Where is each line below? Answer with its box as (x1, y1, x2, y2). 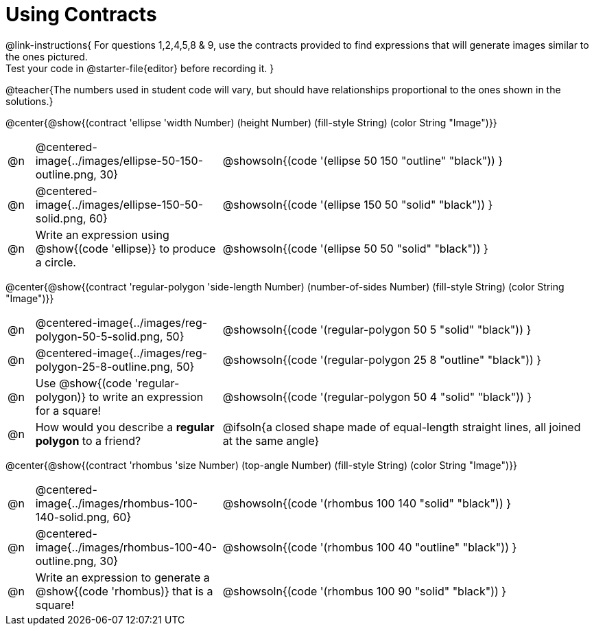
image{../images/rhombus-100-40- (35, 540, 217, 554)
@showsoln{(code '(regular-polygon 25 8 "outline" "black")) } (222, 352, 542, 367)
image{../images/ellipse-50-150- (35, 153, 204, 168)
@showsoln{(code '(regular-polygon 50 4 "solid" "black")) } (222, 389, 532, 404)
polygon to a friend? (35, 433, 141, 448)
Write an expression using (35, 227, 169, 242)
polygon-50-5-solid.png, (35, 329, 163, 343)
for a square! (35, 403, 102, 417)
